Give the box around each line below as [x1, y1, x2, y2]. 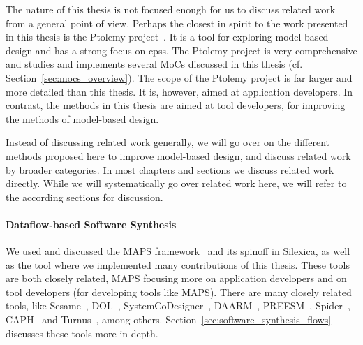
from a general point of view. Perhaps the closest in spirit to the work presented [6, 15, 348, 30]
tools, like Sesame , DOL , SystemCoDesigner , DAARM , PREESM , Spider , [6, 298, 350, 313]
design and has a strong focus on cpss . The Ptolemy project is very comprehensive [6, 43, 357, 57]
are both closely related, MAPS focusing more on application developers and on [6, 271, 347, 286]
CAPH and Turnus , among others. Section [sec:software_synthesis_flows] [6, 312, 332, 327]
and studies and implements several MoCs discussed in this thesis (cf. [6, 57, 303, 71]
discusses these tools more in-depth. [6, 325, 158, 340]
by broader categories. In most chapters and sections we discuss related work [6, 162, 334, 177]
